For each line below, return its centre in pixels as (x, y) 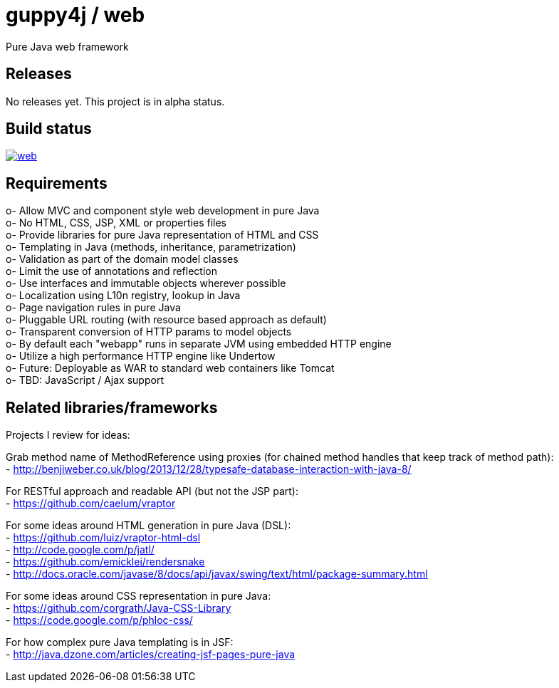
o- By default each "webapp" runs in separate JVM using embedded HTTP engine (199, 344)
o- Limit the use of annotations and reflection (111, 271)
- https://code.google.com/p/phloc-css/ (99, 620)
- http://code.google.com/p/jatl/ (80, 550)
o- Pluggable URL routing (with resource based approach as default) (166, 320)
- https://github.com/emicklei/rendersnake (105, 562)
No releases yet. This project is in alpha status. (115, 101)
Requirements (57, 183)
